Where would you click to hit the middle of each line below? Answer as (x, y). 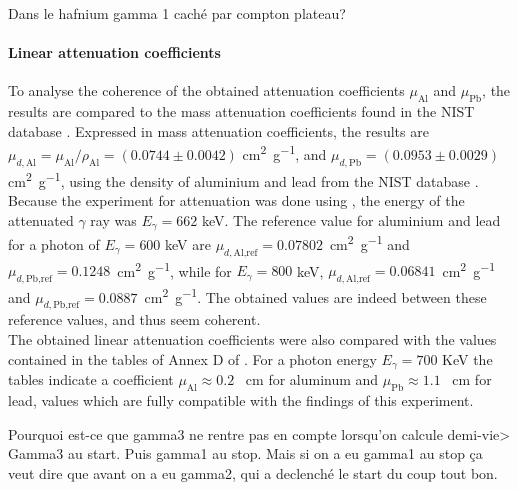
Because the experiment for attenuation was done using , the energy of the (236, 200)
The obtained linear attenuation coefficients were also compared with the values (252, 339)
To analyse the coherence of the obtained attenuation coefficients (206, 90)
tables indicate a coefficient (91, 379)
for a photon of (54, 243)
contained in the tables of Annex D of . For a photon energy (192, 358)
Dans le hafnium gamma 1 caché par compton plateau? (177, 13)
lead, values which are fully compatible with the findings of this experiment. (241, 399)
